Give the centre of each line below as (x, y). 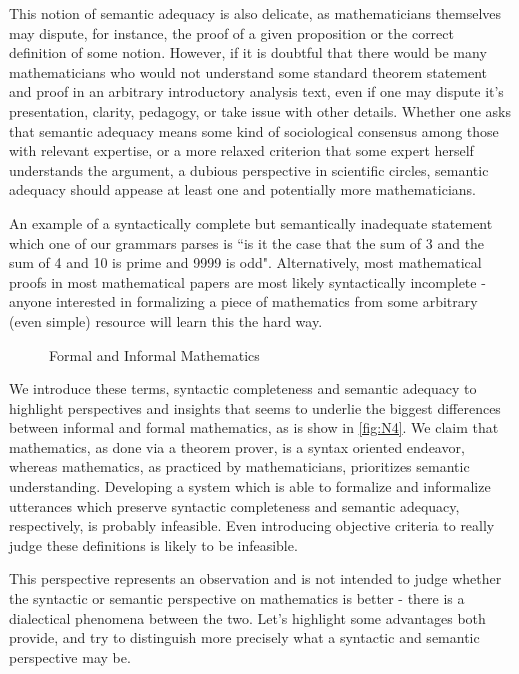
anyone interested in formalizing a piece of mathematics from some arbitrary (243, 301)
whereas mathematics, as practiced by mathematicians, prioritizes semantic (239, 466)
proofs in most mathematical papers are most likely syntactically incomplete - (247, 281)
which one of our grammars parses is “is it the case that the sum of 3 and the (247, 242)
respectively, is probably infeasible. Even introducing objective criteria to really (252, 525)
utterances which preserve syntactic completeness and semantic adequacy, (234, 505)
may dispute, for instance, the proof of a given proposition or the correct (231, 32)
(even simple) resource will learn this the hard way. (166, 320)
